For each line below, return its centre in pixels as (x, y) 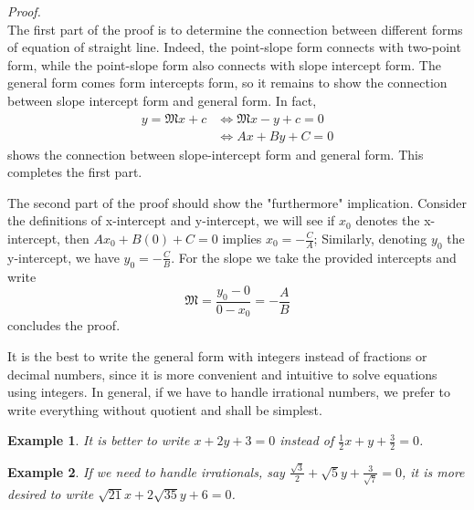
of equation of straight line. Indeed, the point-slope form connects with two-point (234, 47)
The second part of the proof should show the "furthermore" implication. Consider (237, 202)
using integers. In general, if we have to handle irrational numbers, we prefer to (229, 392)
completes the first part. (75, 172)
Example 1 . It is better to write (99, 440)
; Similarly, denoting (370, 238)
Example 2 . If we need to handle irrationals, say (146, 471)
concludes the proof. (64, 325)
